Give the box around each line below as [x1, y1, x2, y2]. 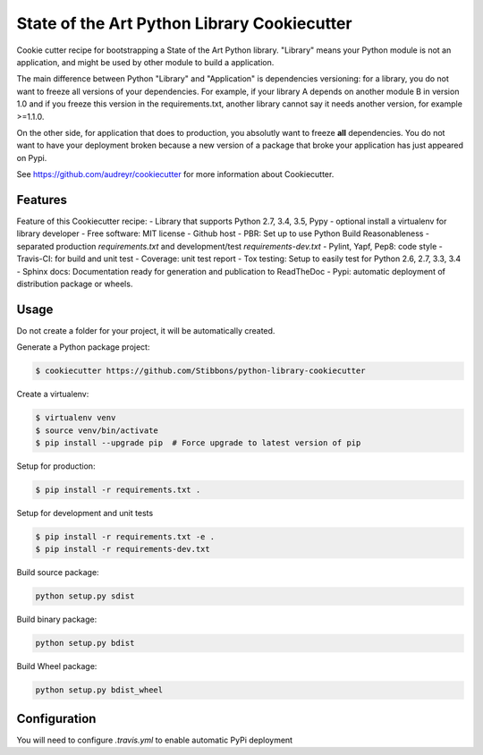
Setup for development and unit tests [16, 507, 154, 518]
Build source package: [16, 567, 99, 578]
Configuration [16, 711, 97, 726]
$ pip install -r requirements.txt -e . [35, 531, 215, 541]
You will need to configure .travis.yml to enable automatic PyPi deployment [16, 734, 293, 745]
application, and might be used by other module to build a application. [16, 56, 275, 67]
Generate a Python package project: [16, 342, 150, 352]
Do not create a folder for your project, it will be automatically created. [16, 325, 275, 335]
